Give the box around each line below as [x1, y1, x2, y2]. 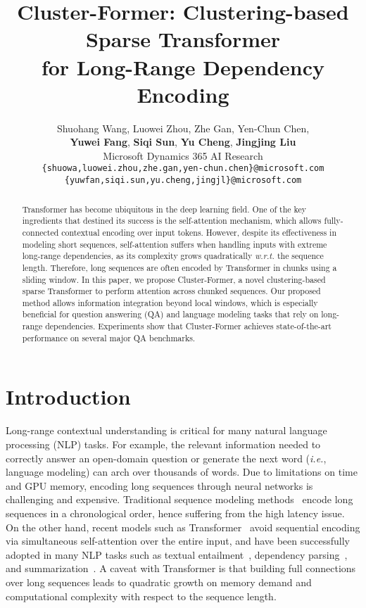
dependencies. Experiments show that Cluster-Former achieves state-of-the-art [45, 320, 332, 332]
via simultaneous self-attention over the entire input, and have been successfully [6, 533, 350, 548]
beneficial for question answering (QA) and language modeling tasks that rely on [22, 308, 319, 320]
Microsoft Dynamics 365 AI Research [103, 148, 263, 163]
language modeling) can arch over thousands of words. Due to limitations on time [6, 464, 358, 479]
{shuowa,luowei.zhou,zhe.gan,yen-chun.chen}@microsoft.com [42, 163, 324, 174]
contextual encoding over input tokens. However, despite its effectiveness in [61, 226, 337, 238]
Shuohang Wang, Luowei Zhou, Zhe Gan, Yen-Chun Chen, [56, 120, 310, 135]
